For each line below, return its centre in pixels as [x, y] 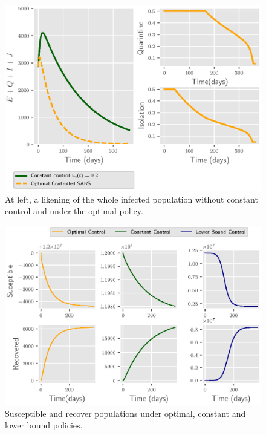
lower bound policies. [44, 425]
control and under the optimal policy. [74, 211]
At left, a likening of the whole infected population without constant [131, 199]
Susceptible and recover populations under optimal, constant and [125, 413]
